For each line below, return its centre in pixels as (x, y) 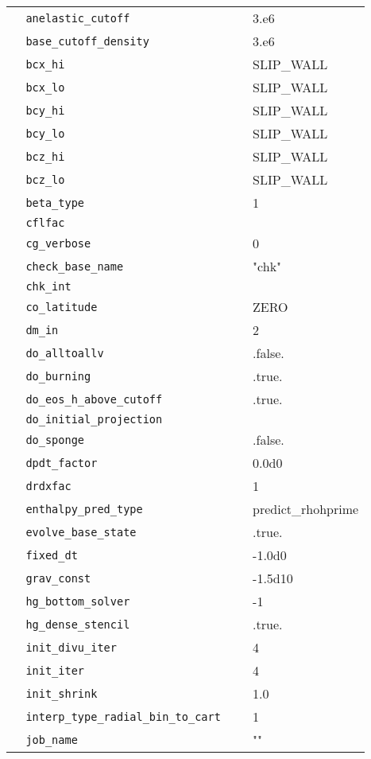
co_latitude (62, 307)
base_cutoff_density (87, 41)
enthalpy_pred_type (84, 509)
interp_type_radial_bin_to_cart (123, 716)
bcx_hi (45, 64)
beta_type (55, 202)
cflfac (45, 223)
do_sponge (55, 440)
